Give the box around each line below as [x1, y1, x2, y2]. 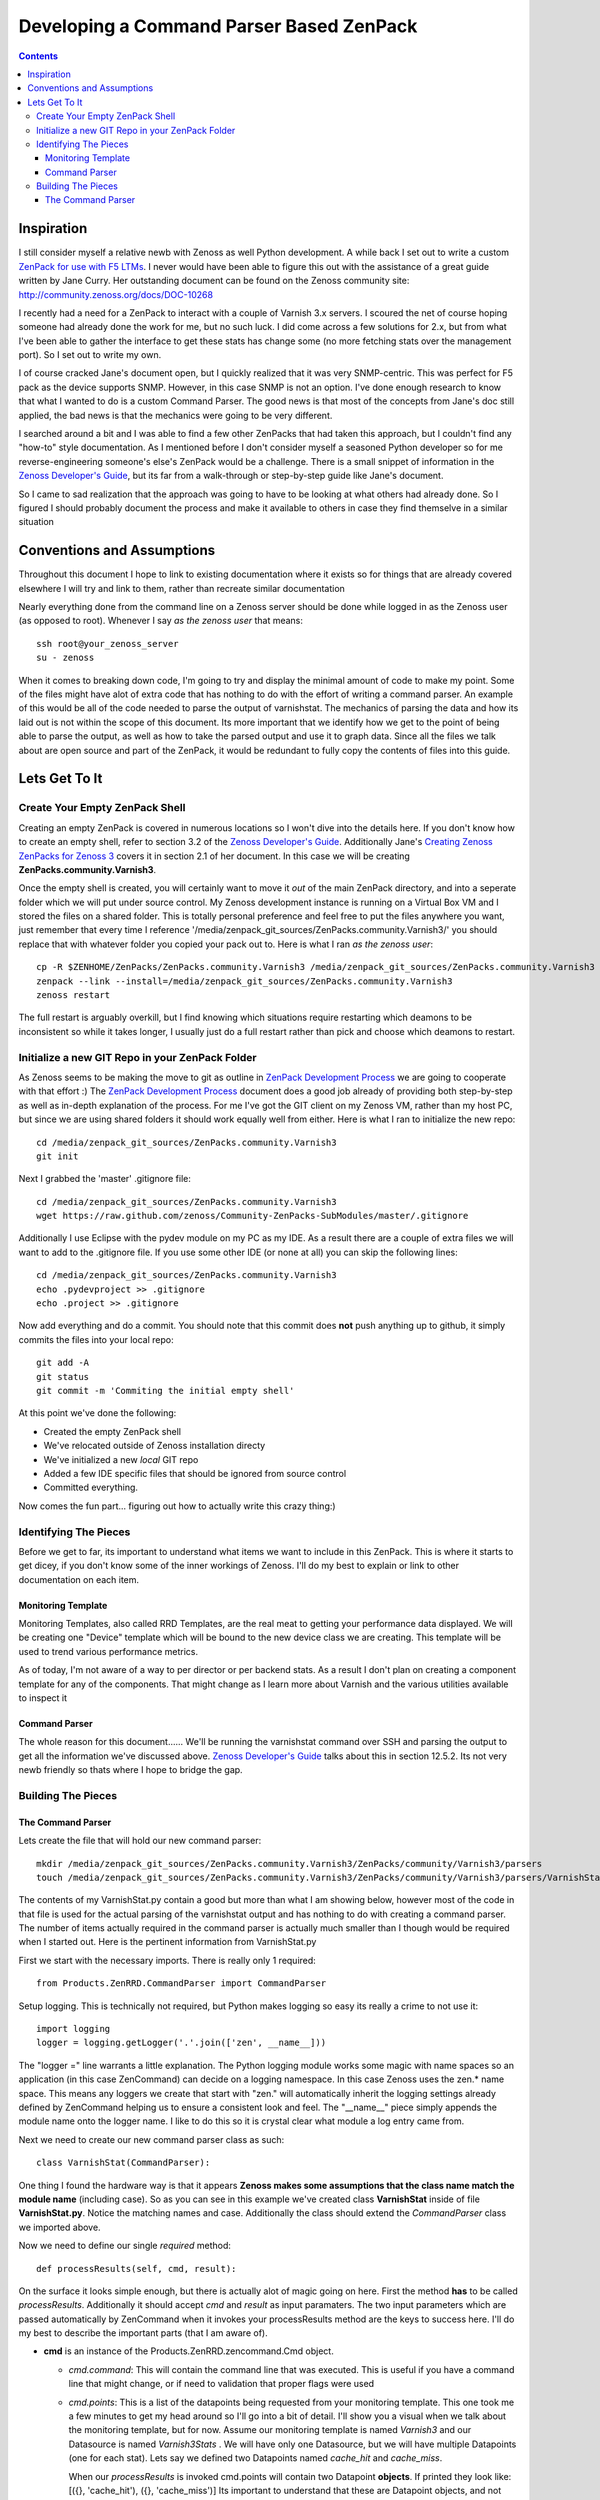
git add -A [36, 1357, 90, 1369]
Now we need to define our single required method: [18, 2240, 232, 2252]
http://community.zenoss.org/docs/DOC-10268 [18, 288, 214, 300]
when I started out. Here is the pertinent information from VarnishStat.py [18, 1936, 317, 1948]
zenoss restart [36, 990, 111, 1001]
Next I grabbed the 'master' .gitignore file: [18, 1173, 192, 1185]
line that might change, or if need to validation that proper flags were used [68, 2378, 375, 2390]
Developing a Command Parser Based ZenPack [18, 15, 418, 37]
